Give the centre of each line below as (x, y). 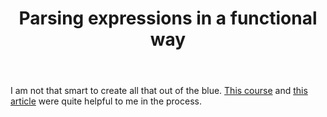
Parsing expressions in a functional (168, 18)
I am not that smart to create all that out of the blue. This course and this (159, 91)
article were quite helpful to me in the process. (106, 101)
